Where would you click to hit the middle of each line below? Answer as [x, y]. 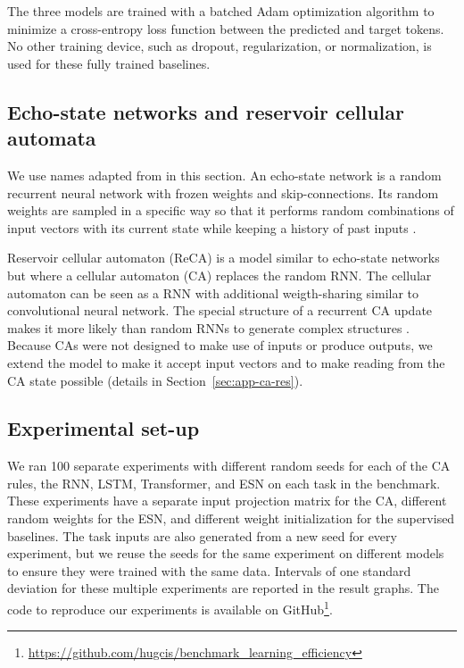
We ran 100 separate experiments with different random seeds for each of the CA [229, 466]
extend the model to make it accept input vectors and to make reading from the [226, 362]
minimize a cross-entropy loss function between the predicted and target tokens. [226, 28]
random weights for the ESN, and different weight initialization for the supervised [231, 518]
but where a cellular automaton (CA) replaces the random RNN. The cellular [220, 275]
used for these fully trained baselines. [109, 63]
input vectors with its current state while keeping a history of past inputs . [212, 227]
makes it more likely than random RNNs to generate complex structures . [208, 327]
